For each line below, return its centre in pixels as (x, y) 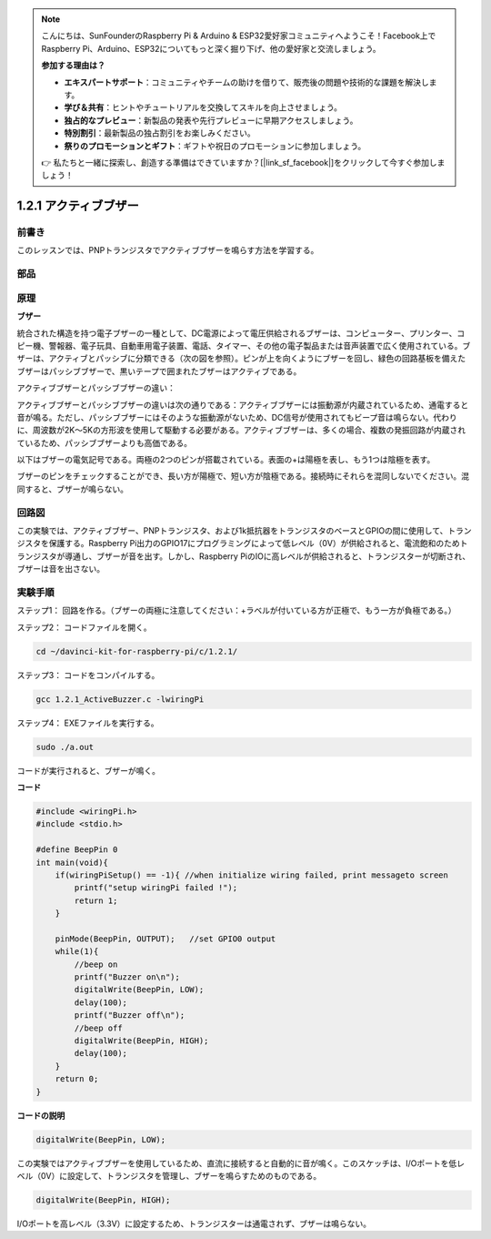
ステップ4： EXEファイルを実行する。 (88, 723)
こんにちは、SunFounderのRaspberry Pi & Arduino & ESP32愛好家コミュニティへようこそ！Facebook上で (239, 36)
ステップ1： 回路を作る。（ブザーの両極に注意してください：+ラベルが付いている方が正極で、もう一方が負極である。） (236, 611)
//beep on (96, 964)
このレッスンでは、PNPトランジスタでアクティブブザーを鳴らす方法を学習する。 (168, 250)
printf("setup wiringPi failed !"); (156, 888)
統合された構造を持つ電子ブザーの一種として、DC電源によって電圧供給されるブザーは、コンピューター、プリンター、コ (241, 333)
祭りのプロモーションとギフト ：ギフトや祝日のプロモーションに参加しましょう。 (215, 146)
